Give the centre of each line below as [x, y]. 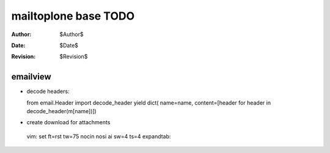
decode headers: [48, 91]
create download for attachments [68, 122]
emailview [31, 77]
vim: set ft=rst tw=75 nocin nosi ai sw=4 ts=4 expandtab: [99, 136]
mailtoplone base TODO [73, 16]
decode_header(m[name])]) [62, 111]
